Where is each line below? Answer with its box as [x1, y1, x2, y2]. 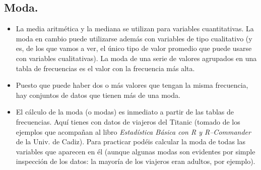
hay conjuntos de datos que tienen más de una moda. [16, 89, 180, 100]
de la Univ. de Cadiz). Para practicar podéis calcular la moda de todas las [16, 136, 245, 147]
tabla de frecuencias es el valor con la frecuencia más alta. [16, 63, 195, 73]
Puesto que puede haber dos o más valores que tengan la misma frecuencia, [16, 80, 248, 90]
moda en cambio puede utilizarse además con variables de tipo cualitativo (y [16, 33, 252, 43]
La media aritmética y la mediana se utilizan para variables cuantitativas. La [16, 23, 254, 34]
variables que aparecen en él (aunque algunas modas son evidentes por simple [16, 146, 255, 156]
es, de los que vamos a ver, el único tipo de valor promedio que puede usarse [16, 43, 252, 53]
